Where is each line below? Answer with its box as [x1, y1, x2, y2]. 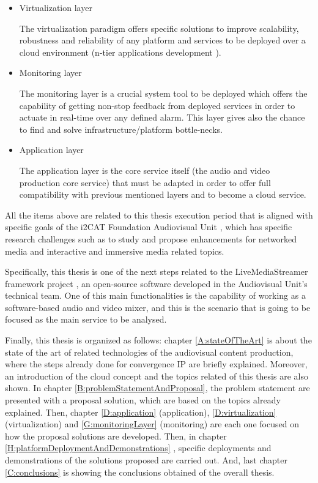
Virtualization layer [19, 1, 92, 13]
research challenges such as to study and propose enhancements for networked [5, 232, 297, 245]
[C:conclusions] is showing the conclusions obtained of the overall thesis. [5, 465, 275, 478]
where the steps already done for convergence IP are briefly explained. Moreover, [5, 358, 308, 370]
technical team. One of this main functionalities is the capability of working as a [5, 289, 306, 302]
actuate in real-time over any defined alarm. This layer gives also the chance [19, 111, 305, 124]
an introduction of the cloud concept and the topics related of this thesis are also [5, 369, 308, 382]
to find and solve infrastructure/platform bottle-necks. [19, 122, 223, 135]
